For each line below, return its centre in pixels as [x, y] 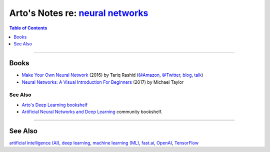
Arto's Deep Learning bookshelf [54, 105]
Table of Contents [28, 28]
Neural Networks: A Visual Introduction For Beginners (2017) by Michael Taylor [103, 82]
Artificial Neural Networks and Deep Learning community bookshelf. [92, 112]
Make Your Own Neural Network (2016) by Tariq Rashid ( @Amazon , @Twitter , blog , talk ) [112, 75]
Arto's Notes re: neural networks [79, 13]
